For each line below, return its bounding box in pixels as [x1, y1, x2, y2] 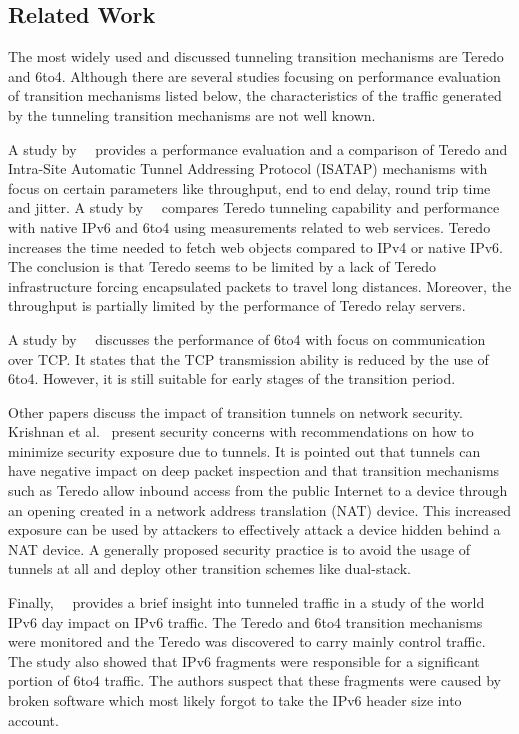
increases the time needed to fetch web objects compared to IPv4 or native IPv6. [8, 236, 503, 257]
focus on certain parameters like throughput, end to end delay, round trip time [8, 177, 491, 198]
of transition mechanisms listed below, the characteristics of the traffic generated [8, 85, 502, 106]
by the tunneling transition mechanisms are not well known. [8, 104, 376, 125]
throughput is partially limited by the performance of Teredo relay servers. [8, 295, 466, 316]
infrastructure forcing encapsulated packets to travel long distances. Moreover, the [8, 275, 512, 296]
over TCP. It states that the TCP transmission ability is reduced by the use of [8, 348, 489, 369]
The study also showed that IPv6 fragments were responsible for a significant [8, 650, 480, 671]
